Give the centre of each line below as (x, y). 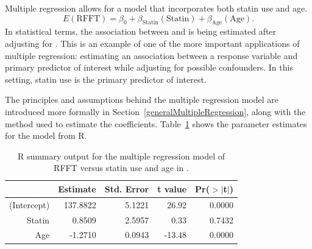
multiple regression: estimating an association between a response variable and (151, 55)
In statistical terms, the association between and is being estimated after (141, 31)
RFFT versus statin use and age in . (121, 168)
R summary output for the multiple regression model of (121, 156)
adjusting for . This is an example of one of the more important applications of (152, 43)
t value (172, 188)
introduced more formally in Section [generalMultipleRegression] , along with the (155, 111)
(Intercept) (30, 204)
